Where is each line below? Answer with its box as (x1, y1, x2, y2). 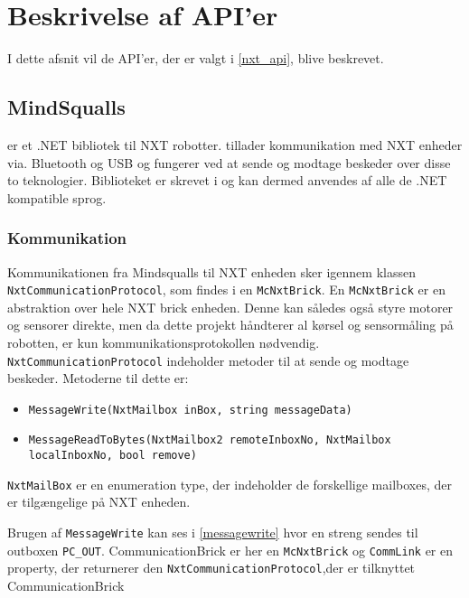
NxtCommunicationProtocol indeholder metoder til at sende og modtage (7, 350, 409, 369)
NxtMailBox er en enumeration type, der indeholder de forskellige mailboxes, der (7, 474, 452, 493)
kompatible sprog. (7, 188, 107, 207)
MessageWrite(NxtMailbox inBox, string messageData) (28, 403, 352, 416)
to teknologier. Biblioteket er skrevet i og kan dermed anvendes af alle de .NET (7, 171, 447, 190)
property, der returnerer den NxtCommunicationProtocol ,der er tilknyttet (7, 558, 416, 577)
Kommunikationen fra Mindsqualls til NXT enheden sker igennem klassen (7, 262, 416, 281)
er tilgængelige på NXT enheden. (7, 492, 191, 511)
